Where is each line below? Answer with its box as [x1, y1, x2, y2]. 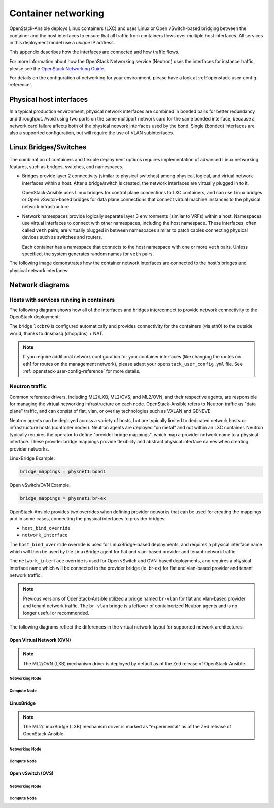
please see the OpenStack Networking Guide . [9, 65, 105, 71]
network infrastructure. [22, 203, 71, 210]
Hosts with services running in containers [9, 296, 115, 303]
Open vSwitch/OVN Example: [9, 482, 71, 488]
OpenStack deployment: [9, 314, 60, 320]
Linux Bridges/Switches [9, 143, 87, 152]
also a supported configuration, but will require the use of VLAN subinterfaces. [9, 130, 175, 136]
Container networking [9, 8, 105, 19]
